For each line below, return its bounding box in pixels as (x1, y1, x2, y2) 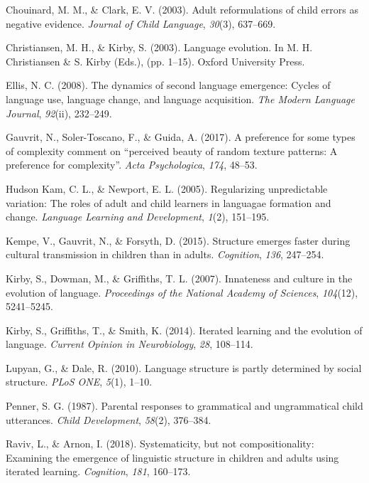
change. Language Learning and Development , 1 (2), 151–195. (6, 209, 270, 224)
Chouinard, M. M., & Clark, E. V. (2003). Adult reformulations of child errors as (6, 2, 358, 16)
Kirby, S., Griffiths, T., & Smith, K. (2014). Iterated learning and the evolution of (6, 322, 363, 337)
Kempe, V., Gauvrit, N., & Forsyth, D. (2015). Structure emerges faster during (6, 233, 351, 248)
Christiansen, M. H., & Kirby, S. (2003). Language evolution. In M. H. (6, 40, 313, 55)
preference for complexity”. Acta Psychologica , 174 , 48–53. (6, 157, 258, 172)
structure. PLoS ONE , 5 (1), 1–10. (6, 374, 153, 389)
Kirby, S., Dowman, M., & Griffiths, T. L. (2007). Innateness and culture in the (6, 270, 353, 285)
